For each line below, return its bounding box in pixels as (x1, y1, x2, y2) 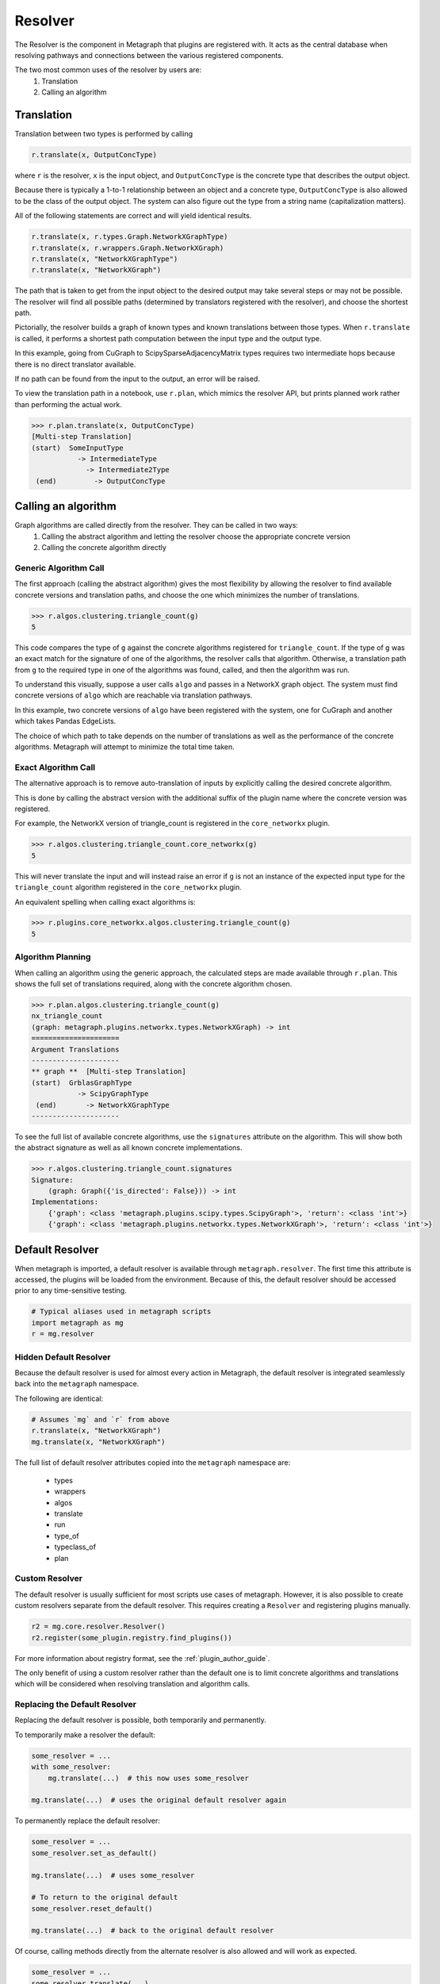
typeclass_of (54, 1542, 97, 1551)
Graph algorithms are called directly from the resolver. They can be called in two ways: (14, 521, 299, 530)
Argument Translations (31, 1044, 120, 1054)
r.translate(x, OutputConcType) (31, 151, 158, 159)
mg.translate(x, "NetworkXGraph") (31, 1437, 166, 1446)
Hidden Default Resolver (14, 1352, 111, 1363)
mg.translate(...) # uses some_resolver (31, 1871, 195, 1880)
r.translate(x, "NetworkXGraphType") (31, 254, 178, 263)
